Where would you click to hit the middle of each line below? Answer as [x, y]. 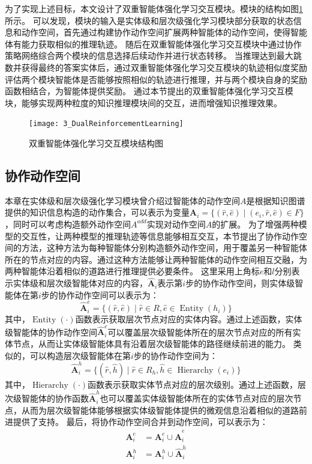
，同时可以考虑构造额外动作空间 [68, 224]
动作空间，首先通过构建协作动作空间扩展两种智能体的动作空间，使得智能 [164, 32]
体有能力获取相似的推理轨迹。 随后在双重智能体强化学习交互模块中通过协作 [153, 44]
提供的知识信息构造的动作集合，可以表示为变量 [97, 212]
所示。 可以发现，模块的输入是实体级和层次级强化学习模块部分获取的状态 [149, 20]
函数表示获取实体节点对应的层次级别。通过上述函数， [193, 384]
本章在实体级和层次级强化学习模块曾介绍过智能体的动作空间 [122, 200]
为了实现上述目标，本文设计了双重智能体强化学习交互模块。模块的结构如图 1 [154, 8]
